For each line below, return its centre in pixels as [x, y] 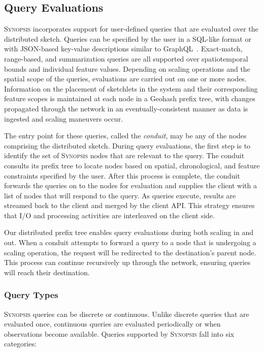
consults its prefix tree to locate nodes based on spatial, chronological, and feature [132, 165]
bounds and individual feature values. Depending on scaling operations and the [127, 68]
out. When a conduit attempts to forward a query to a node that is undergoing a [130, 242]
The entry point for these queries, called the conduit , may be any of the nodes [125, 136]
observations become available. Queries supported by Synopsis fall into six [119, 333]
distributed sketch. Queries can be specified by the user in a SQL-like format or [128, 38]
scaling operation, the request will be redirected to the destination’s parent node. [130, 252]
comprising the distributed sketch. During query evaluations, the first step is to [127, 145]
